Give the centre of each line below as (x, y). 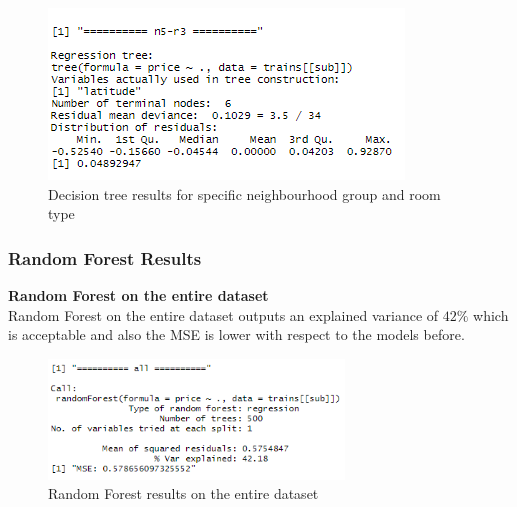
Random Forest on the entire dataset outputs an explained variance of (223, 314)
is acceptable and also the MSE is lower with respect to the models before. (236, 334)
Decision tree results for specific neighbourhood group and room (244, 193)
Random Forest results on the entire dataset (183, 493)
